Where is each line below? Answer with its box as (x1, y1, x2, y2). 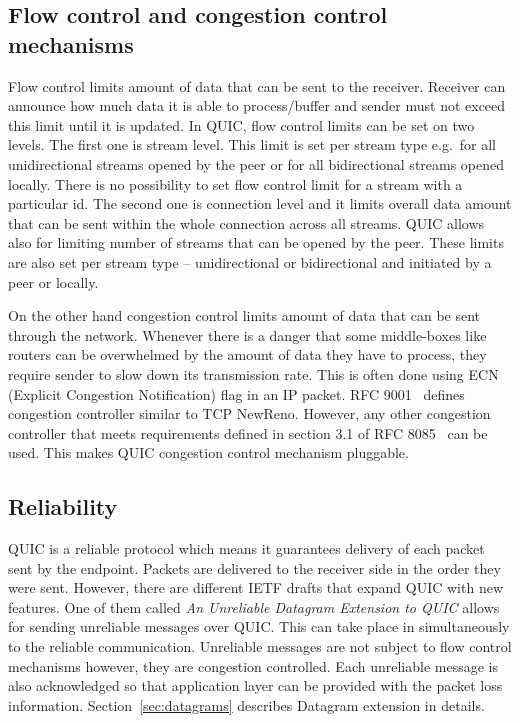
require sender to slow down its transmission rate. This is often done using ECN (8, 363, 499, 384)
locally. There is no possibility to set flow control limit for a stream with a (8, 173, 463, 194)
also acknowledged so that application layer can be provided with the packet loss (8, 675, 503, 696)
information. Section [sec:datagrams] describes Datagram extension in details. (8, 694, 485, 715)
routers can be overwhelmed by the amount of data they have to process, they (8, 344, 487, 365)
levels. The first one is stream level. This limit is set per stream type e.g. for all (8, 134, 497, 155)
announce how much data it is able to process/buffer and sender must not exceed (8, 95, 506, 116)
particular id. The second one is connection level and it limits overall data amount (8, 193, 512, 214)
